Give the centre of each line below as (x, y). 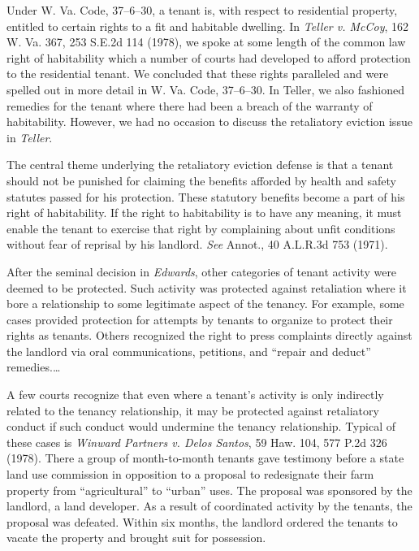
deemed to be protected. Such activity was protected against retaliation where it (207, 287)
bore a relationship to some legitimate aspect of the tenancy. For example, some (205, 304)
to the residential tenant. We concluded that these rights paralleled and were (198, 74)
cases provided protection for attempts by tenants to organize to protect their (200, 319)
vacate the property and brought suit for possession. (136, 538)
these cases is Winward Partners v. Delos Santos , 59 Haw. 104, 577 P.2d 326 (197, 442)
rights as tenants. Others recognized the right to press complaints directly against (209, 335)
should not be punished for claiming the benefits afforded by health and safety (201, 180)
